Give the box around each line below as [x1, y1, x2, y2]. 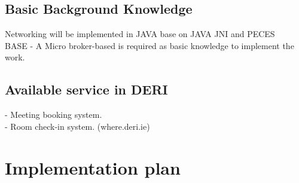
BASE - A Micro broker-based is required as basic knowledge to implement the [5, 39, 294, 51]
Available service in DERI [5, 80, 168, 99]
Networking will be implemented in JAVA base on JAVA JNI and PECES [5, 28, 275, 40]
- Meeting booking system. [5, 108, 102, 121]
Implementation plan [5, 155, 181, 179]
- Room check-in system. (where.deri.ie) [5, 120, 150, 132]
